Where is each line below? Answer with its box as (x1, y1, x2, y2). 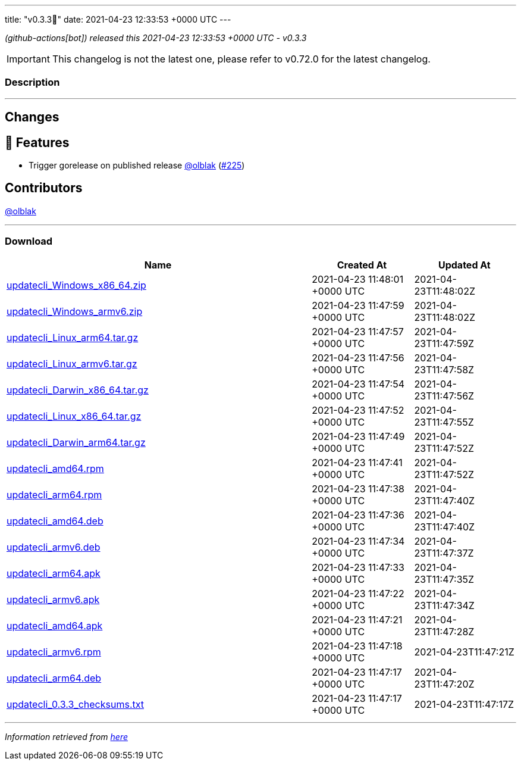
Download (5, 235, 53, 248)
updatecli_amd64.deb (7, 514, 103, 527)
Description (5, 76, 60, 89)
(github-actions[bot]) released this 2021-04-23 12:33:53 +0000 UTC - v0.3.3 (5, 33, 307, 43)
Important (7, 53, 50, 65)
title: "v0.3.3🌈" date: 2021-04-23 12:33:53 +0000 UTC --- (5, 14, 231, 24)
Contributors (5, 180, 83, 196)
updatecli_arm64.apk (7, 567, 101, 579)
